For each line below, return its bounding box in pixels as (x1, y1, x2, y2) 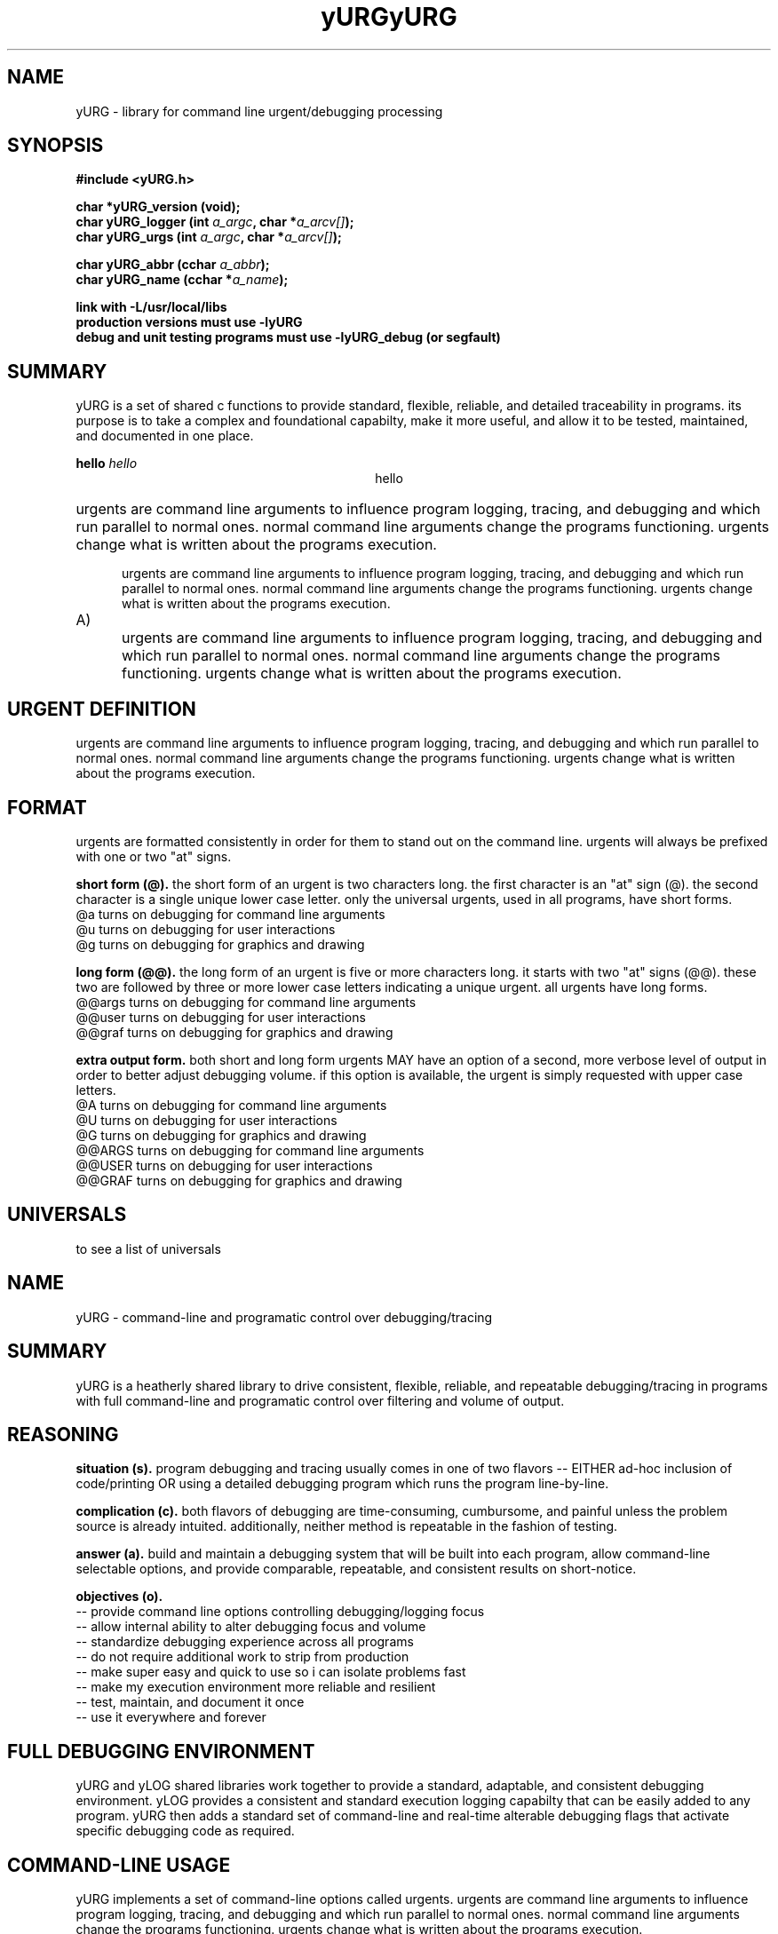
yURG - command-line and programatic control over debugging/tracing (75, 1309, 493, 1325)
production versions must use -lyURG (75, 314, 303, 330)
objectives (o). (75, 1589, 163, 1605)
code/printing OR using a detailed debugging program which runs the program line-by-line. (75, 1476, 609, 1492)
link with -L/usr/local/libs (75, 299, 227, 315)
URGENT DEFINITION (7, 697, 196, 720)
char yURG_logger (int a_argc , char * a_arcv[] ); (75, 214, 354, 230)
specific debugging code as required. (75, 1823, 295, 1839)
